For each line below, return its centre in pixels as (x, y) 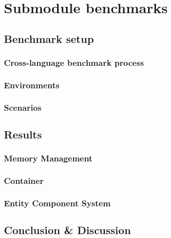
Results (23, 134)
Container (24, 181)
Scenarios (23, 107)
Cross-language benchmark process (74, 63)
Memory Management (48, 158)
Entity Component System (57, 203)
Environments (32, 85)
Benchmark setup (49, 38)
